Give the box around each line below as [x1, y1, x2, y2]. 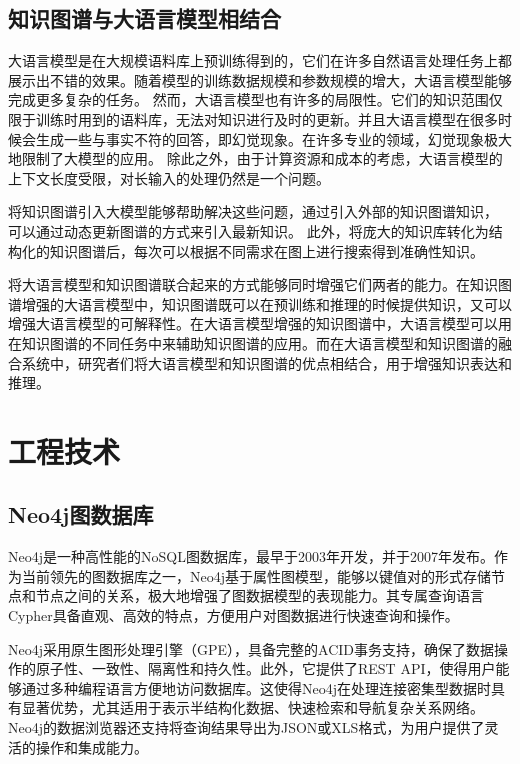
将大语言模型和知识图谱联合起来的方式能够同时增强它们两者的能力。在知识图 [8, 274, 512, 295]
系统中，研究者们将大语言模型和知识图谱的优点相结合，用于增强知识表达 [21, 352, 498, 373]
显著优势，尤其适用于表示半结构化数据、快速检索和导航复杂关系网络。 [21, 697, 484, 718]
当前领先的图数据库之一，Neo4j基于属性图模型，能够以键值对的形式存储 [21, 565, 491, 586]
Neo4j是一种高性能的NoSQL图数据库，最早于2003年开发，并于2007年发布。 [8, 546, 494, 567]
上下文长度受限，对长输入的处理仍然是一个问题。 [8, 167, 330, 188]
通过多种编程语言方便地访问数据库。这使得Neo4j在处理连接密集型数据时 [21, 677, 491, 698]
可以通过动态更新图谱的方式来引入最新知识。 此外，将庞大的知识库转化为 [8, 220, 489, 241]
